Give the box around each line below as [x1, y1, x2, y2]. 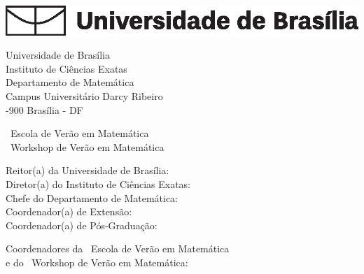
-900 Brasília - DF [6, 102, 83, 117]
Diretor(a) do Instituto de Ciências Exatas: [6, 176, 190, 191]
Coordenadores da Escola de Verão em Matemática [6, 241, 230, 256]
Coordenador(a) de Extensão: [6, 204, 132, 219]
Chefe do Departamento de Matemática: [6, 190, 178, 205]
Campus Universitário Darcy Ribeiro [6, 89, 163, 103]
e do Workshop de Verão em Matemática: [6, 254, 188, 269]
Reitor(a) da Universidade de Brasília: [6, 163, 169, 178]
